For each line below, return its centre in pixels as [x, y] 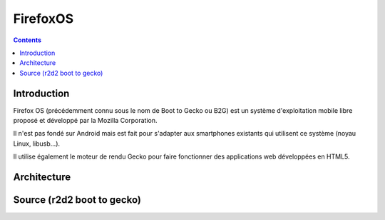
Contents [27, 40]
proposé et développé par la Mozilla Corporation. [85, 121]
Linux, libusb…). [37, 144]
